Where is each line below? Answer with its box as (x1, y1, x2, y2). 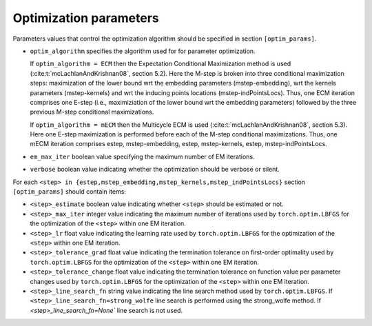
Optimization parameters (12, 10, 160, 26)
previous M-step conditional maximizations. (30, 108, 154, 116)
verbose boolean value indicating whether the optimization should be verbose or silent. (30, 165, 280, 174)
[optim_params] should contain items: (12, 187, 127, 196)
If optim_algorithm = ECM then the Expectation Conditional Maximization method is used (30, 59, 291, 68)
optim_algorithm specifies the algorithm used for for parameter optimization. (30, 47, 256, 55)
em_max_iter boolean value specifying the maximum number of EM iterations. (30, 152, 255, 161)
